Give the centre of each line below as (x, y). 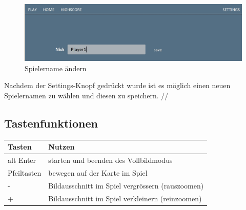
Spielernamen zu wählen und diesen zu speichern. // (86, 95)
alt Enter (22, 160)
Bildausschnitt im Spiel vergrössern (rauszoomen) (126, 185)
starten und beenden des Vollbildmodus (110, 160)
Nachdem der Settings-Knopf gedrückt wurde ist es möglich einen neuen (117, 85)
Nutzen (61, 147)
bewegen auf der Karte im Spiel (98, 172)
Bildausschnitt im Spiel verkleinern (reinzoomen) (125, 198)
